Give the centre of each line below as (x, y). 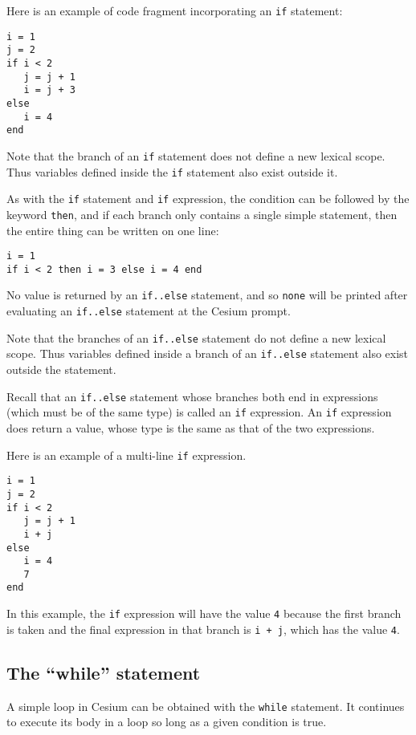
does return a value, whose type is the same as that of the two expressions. (191, 427)
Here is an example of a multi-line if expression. (126, 455)
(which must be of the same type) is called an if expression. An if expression (199, 412)
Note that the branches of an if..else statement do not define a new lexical (196, 337)
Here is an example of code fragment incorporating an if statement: (175, 10)
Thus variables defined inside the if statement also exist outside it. (172, 171)
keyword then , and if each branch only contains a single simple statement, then (202, 214)
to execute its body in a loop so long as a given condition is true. (167, 722)
